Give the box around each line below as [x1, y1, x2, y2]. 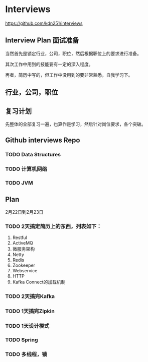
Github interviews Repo [5, 136, 80, 145]
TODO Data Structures [5, 151, 61, 158]
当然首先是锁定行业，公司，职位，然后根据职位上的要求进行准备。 [5, 50, 141, 56]
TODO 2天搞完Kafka [5, 293, 55, 300]
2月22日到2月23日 [5, 209, 44, 215]
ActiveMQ [12, 240, 34, 246]
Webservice [12, 268, 38, 274]
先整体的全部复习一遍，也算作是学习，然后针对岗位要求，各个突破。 [5, 121, 146, 127]
